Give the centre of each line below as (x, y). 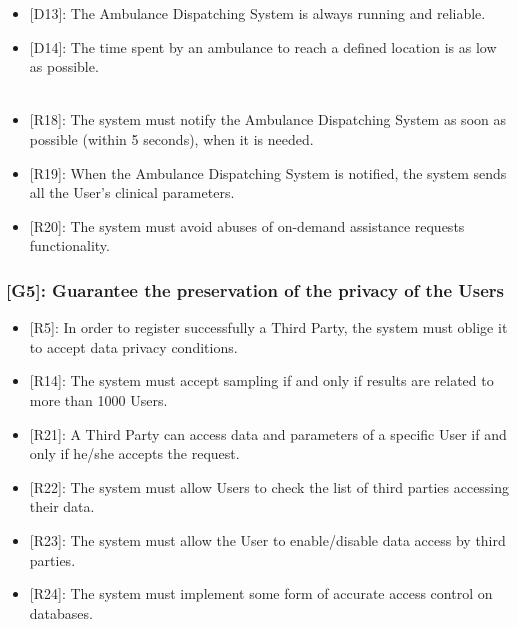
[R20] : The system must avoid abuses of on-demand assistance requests (247, 225)
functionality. (69, 245)
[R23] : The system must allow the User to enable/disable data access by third (267, 539)
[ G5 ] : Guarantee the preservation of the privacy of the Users (255, 289)
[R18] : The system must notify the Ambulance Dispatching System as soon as (267, 119)
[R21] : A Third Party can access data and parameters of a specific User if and (268, 433)
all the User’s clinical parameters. (132, 192)
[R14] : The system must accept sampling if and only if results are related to (261, 380)
